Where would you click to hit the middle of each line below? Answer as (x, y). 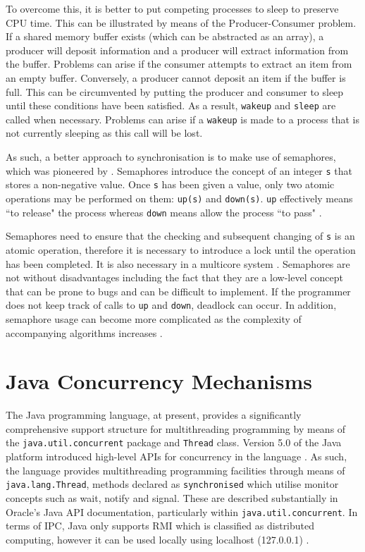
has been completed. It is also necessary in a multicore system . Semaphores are (178, 263)
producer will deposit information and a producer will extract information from (177, 50)
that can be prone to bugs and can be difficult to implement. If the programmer (178, 291)
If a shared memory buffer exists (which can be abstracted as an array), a (165, 36)
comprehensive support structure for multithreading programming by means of (176, 428)
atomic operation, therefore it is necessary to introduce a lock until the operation (181, 249)
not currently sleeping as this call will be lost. (104, 133)
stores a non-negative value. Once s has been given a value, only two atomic (170, 184)
